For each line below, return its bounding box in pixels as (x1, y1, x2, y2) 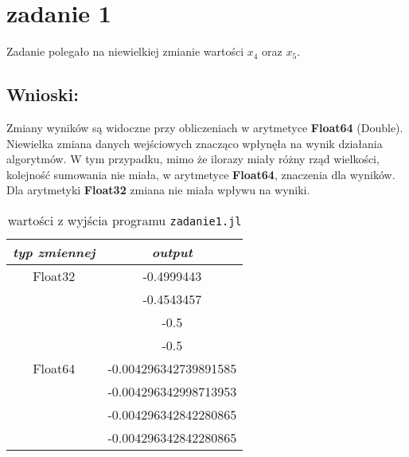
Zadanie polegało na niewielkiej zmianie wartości (6, 43, 244, 60)
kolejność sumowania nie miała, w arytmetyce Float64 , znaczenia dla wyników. (6, 166, 395, 182)
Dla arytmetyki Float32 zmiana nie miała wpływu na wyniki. (6, 182, 310, 198)
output (151, 242, 193, 261)
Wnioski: (6, 82, 79, 107)
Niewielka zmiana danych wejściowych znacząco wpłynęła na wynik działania (6, 135, 383, 151)
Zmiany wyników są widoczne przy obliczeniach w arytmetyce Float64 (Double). (6, 119, 403, 135)
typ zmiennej (13, 242, 95, 261)
